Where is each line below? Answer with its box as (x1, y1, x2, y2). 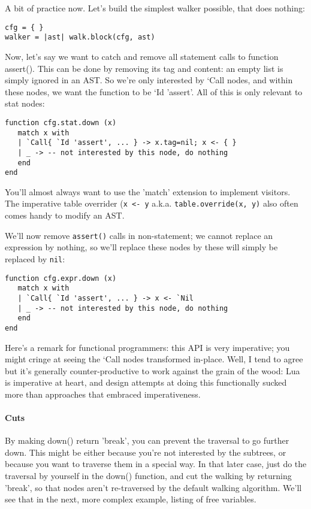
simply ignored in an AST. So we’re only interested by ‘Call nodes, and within (5, 74, 293, 86)
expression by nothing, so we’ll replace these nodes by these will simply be (5, 241, 278, 253)
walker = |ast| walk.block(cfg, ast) (5, 33, 155, 42)
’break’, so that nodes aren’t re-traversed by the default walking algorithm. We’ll (5, 481, 302, 493)
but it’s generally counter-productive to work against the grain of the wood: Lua (5, 364, 300, 377)
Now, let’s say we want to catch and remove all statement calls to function (5, 50, 279, 62)
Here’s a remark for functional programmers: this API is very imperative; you (5, 341, 290, 353)
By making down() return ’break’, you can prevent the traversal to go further (5, 434, 289, 447)
